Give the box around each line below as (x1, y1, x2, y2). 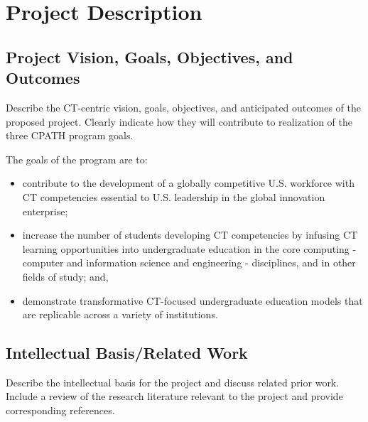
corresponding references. (6, 403, 115, 418)
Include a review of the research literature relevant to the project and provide (6, 389, 343, 404)
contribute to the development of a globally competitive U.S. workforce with (22, 175, 355, 190)
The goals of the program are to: (6, 151, 148, 166)
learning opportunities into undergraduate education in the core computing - (22, 241, 357, 256)
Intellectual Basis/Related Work (6, 342, 248, 364)
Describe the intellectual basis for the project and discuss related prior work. (6, 374, 340, 389)
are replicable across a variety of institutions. (22, 307, 218, 322)
